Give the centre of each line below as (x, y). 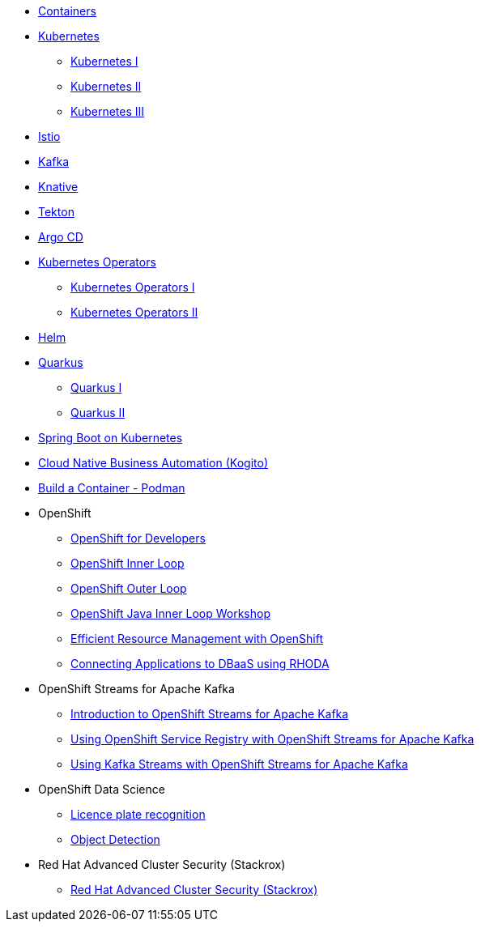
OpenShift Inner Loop (128, 563)
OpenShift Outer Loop (129, 588)
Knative (58, 187)
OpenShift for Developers (138, 538)
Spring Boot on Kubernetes (111, 438)
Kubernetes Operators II (134, 312)
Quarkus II (98, 413)
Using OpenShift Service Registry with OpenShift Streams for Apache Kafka (272, 739)
